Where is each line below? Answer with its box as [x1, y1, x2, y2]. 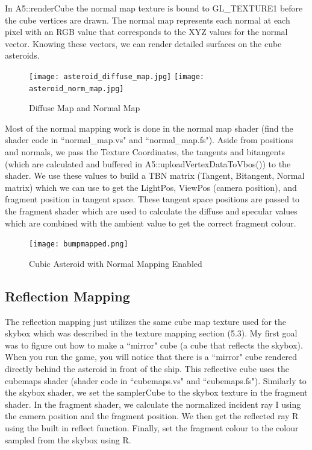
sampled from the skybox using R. [5, 433, 131, 446]
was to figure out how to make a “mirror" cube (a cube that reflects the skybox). [5, 338, 303, 351]
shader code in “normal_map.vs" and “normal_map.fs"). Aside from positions [5, 133, 293, 146]
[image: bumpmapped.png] [29, 240, 128, 249]
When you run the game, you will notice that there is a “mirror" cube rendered [5, 350, 298, 363]
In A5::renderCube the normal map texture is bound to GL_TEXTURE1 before [5, 2, 303, 14]
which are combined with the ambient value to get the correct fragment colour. [5, 216, 296, 229]
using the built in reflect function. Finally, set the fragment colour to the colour [5, 422, 299, 434]
